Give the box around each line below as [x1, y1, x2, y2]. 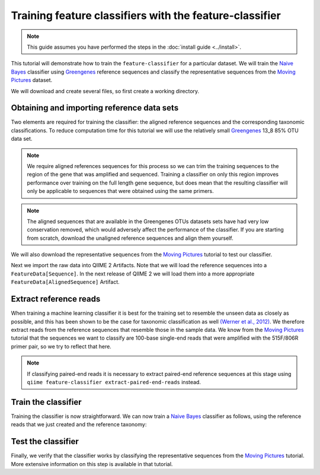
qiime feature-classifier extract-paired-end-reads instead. [27, 378, 201, 385]
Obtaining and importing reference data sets [11, 103, 179, 113]
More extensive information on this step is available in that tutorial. [11, 460, 173, 467]
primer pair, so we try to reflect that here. [11, 343, 112, 350]
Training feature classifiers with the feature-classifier [11, 9, 281, 22]
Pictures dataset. [11, 77, 53, 84]
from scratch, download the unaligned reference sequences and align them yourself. [27, 235, 233, 242]
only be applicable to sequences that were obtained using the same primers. [27, 188, 215, 195]
